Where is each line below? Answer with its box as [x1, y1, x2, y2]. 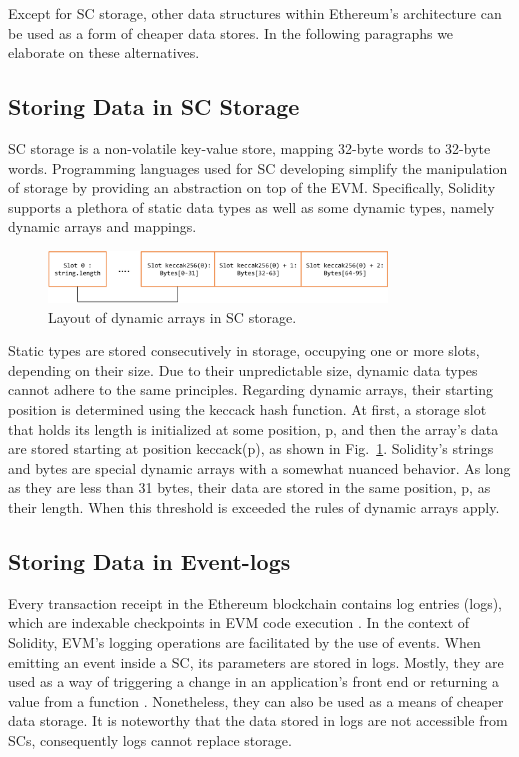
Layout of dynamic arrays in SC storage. [48, 306, 297, 327]
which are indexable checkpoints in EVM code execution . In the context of [8, 612, 470, 633]
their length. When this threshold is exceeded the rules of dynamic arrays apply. [8, 497, 500, 518]
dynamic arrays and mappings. [8, 216, 197, 237]
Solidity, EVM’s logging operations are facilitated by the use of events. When [8, 632, 481, 653]
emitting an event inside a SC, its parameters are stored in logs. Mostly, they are [8, 651, 504, 672]
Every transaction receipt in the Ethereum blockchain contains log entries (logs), [8, 592, 503, 613]
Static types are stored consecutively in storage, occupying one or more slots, [8, 340, 480, 361]
